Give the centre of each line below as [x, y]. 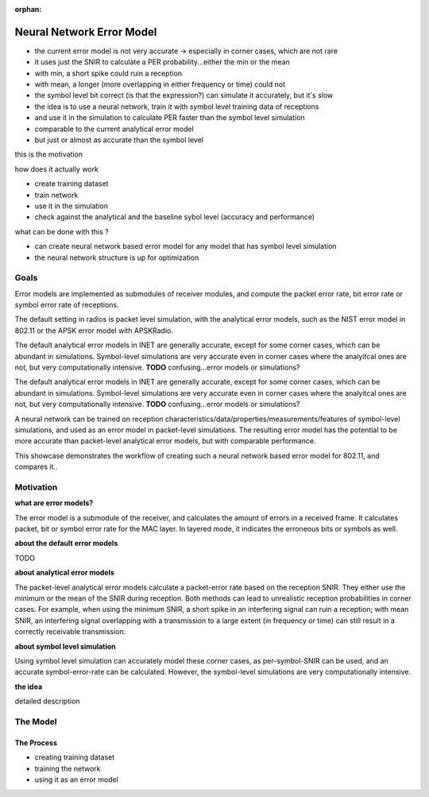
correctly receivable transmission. [70, 632]
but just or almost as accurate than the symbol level [119, 140]
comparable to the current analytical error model [114, 129]
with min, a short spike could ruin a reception [108, 73]
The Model [36, 722]
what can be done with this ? [62, 231]
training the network [68, 768]
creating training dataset [75, 757]
